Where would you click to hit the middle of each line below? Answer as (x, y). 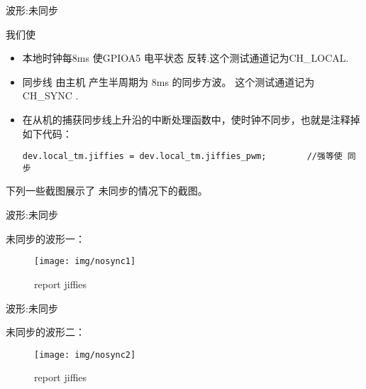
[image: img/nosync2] (85, 355)
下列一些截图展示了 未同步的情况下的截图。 (107, 191)
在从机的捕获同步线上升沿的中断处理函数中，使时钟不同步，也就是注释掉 (191, 119)
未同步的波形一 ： (45, 238)
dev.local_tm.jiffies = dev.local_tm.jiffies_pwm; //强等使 (182, 157)
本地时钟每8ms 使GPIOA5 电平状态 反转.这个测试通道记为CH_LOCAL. (185, 58)
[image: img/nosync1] (85, 262)
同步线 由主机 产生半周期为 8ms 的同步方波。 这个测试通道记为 (168, 81)
